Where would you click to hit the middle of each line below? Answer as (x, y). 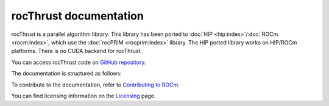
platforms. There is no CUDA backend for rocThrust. (77, 51)
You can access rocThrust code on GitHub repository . (79, 62)
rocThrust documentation (78, 16)
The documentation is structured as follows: (66, 74)
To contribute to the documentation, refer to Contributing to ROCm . (95, 85)
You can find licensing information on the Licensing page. (83, 96)
